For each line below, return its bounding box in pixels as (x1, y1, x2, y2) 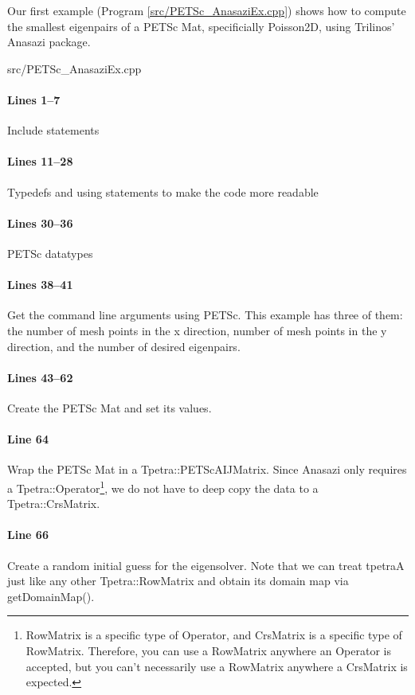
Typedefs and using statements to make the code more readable (7, 183, 319, 200)
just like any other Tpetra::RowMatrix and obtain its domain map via (7, 572, 349, 589)
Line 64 (7, 431, 49, 447)
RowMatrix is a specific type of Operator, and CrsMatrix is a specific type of (25, 627, 402, 643)
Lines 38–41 (7, 276, 73, 293)
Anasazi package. (7, 33, 91, 50)
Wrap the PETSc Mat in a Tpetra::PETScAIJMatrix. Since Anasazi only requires (7, 461, 407, 478)
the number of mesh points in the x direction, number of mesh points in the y (7, 322, 387, 338)
